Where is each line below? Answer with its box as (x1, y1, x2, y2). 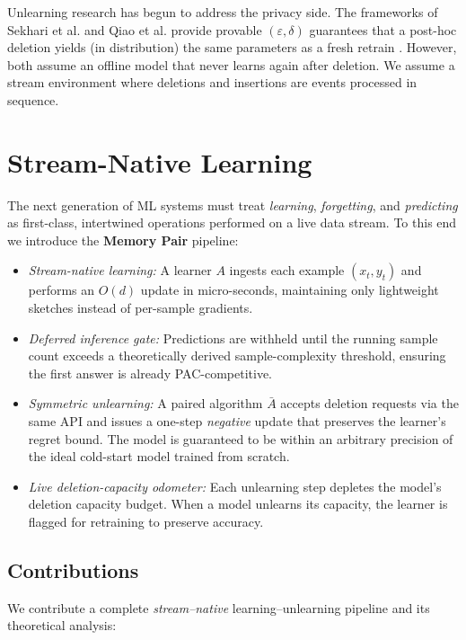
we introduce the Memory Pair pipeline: (7, 230, 239, 249)
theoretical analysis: (7, 616, 117, 635)
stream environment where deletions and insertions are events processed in (7, 73, 418, 92)
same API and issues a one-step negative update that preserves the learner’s (28, 412, 446, 431)
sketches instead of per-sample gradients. (28, 298, 253, 317)
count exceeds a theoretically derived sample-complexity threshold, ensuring (28, 346, 446, 365)
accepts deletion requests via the (280, 394, 459, 413)
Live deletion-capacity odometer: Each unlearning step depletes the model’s (28, 476, 442, 495)
